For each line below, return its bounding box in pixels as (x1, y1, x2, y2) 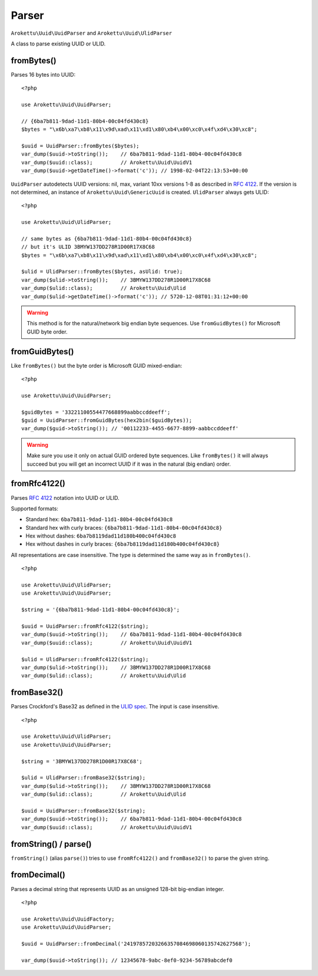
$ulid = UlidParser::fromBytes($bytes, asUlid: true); (21, 268, 183, 275)
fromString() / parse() (11, 839, 92, 849)
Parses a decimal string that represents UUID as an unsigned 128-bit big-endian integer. (11, 885, 225, 892)
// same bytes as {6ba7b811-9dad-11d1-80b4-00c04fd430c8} (21, 235, 193, 242)
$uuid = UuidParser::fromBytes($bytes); (21, 142, 140, 149)
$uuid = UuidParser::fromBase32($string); (21, 807, 146, 814)
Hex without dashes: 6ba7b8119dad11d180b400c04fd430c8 (25, 532, 177, 539)
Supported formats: (11, 505, 59, 512)
